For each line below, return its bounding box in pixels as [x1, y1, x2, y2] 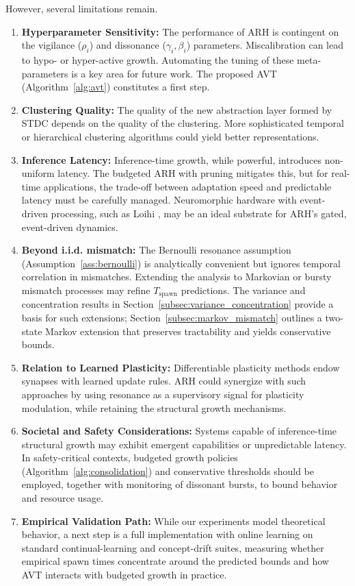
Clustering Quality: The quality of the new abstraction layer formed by [21, 102, 332, 117]
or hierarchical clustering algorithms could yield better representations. [21, 129, 319, 143]
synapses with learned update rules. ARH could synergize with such [21, 374, 306, 388]
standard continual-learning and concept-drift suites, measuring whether [21, 540, 324, 554]
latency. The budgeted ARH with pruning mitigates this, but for [57, 166, 328, 180]
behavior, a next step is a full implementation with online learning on [21, 527, 313, 541]
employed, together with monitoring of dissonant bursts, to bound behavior [21, 477, 338, 491]
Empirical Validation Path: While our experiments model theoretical [21, 513, 326, 528]
